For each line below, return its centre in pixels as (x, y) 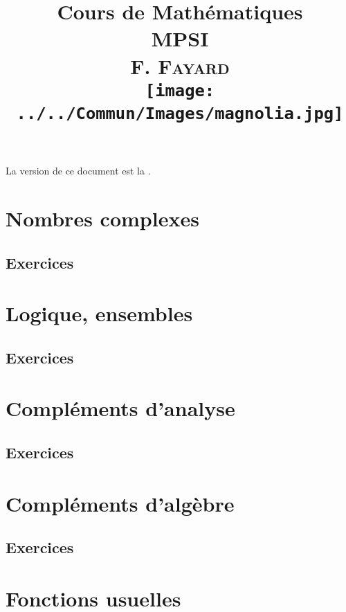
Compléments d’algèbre (120, 503)
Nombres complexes (102, 218)
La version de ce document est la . (78, 171)
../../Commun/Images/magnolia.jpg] (180, 114)
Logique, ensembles (99, 313)
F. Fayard (180, 65)
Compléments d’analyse (120, 408)
